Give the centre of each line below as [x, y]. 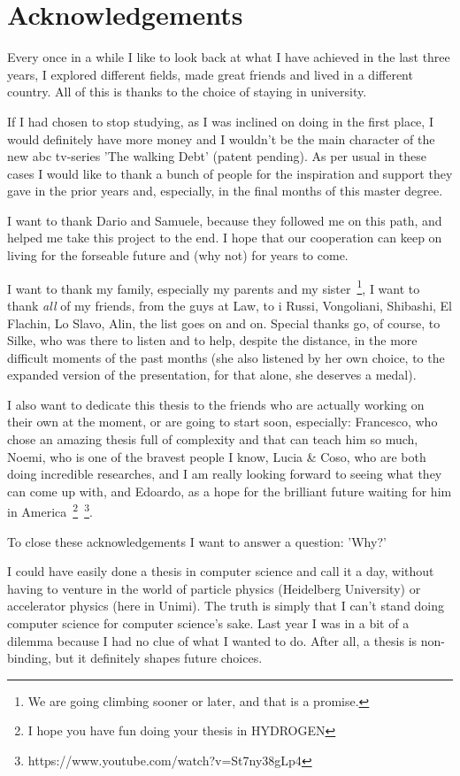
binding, [29, 658]
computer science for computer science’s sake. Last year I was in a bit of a [208, 623]
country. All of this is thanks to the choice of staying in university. [187, 92]
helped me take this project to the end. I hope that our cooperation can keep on [225, 238]
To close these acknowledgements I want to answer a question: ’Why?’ [197, 541]
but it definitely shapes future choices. [159, 658]
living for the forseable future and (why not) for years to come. [178, 255]
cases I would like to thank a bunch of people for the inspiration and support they [230, 173]
